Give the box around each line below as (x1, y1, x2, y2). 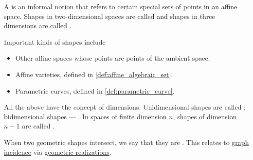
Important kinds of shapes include (4, 36, 106, 47)
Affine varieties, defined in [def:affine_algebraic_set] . (15, 69, 173, 79)
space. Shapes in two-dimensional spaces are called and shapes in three (4, 11, 215, 21)
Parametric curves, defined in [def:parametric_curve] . (15, 85, 175, 96)
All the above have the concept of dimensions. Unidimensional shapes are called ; (4, 102, 246, 112)
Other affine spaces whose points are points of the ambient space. (15, 53, 210, 63)
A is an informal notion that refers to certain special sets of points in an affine (4, 1, 237, 11)
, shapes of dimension (173, 111, 237, 121)
